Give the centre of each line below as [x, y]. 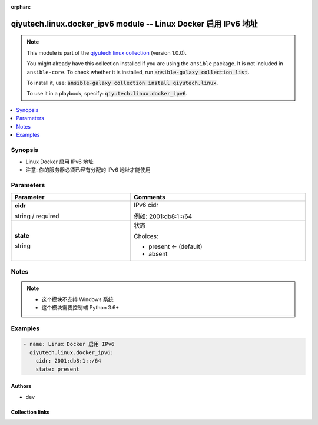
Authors [21, 386]
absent [158, 253]
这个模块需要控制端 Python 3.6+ [80, 307]
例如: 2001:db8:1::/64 [163, 216]
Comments [149, 197]
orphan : [21, 7]
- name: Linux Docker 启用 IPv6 [69, 344]
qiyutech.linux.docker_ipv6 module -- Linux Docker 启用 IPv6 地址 [134, 24]
